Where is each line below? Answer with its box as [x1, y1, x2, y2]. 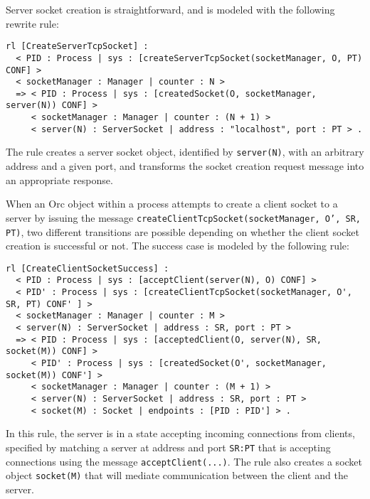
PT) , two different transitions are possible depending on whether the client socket [6, 224, 359, 239]
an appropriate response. [6, 172, 113, 187]
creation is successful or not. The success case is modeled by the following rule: [6, 238, 349, 253]
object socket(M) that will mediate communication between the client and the [6, 468, 348, 483]
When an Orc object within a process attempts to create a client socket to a [6, 196, 338, 211]
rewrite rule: [6, 16, 59, 31]
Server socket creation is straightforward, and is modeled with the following [6, 2, 335, 16]
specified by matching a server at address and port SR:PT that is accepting [6, 439, 331, 454]
